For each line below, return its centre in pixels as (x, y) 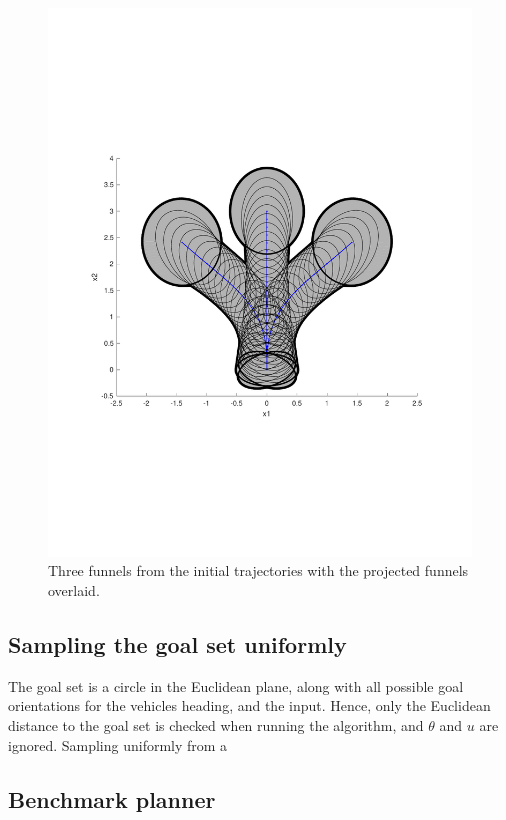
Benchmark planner (112, 798)
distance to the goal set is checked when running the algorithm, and (216, 725)
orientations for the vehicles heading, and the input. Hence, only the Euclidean (249, 705)
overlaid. (74, 590)
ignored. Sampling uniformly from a (118, 744)
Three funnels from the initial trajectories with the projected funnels (258, 570)
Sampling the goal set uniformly (177, 644)
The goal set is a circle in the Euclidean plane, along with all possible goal (236, 685)
